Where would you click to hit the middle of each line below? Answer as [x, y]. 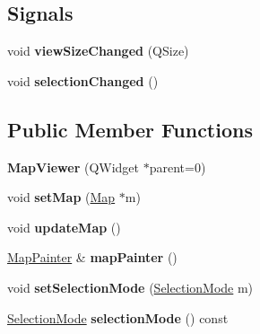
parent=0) [178, 167]
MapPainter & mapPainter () [92, 257]
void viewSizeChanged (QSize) [98, 51]
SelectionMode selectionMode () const [118, 317]
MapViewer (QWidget [74, 167]
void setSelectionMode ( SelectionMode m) [130, 287]
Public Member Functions [130, 129]
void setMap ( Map [61, 197]
